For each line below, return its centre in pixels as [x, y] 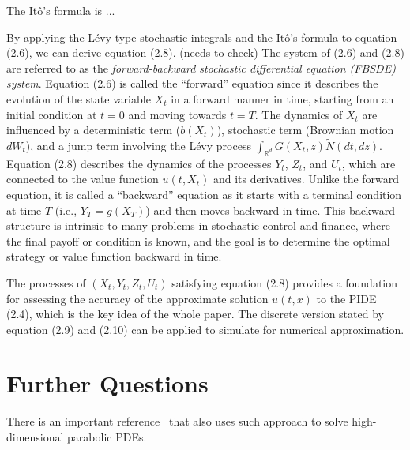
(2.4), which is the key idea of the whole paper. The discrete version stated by [195, 314]
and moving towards [177, 114]
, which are [369, 163]
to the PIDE [346, 298]
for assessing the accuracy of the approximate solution [137, 298]
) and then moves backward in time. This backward [270, 210]
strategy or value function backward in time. [114, 256]
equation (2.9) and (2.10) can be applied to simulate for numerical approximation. [205, 329]
